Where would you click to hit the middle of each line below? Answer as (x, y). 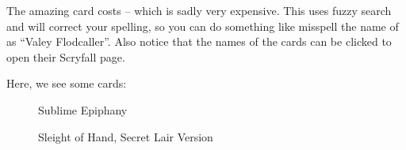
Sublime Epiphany (83, 109)
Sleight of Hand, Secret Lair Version (126, 136)
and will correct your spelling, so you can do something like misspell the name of (203, 26)
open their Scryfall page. (66, 56)
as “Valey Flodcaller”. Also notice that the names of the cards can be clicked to (199, 41)
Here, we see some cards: (67, 83)
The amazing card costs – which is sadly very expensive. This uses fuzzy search (199, 10)
